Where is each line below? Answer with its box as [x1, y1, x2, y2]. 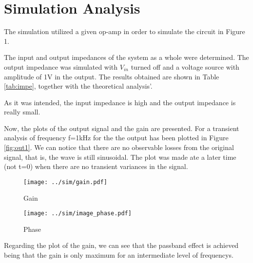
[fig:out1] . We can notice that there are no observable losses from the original [4, 142, 234, 152]
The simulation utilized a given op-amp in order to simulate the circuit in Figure [4, 26, 245, 37]
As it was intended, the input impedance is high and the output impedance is [4, 97, 236, 107]
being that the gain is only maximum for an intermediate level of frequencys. [4, 249, 234, 260]
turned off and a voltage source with [131, 61, 239, 72]
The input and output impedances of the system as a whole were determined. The [4, 52, 249, 62]
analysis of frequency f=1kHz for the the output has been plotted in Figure [4, 132, 229, 143]
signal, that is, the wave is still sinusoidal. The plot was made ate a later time [4, 151, 236, 162]
